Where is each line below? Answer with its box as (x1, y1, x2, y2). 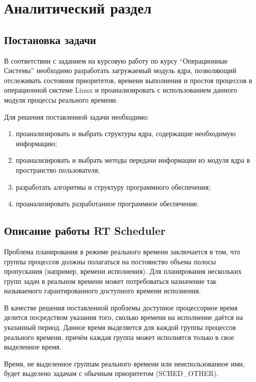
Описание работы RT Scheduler (4, 223, 166, 238)
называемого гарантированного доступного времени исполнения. (4, 285, 201, 296)
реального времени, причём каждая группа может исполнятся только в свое (4, 331, 234, 342)
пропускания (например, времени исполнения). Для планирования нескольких (4, 266, 242, 276)
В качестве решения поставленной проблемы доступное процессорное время (4, 302, 237, 312)
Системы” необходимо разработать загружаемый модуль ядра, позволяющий (4, 65, 236, 76)
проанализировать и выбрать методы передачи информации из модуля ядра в (15, 155, 250, 165)
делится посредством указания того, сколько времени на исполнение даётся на (4, 312, 243, 322)
